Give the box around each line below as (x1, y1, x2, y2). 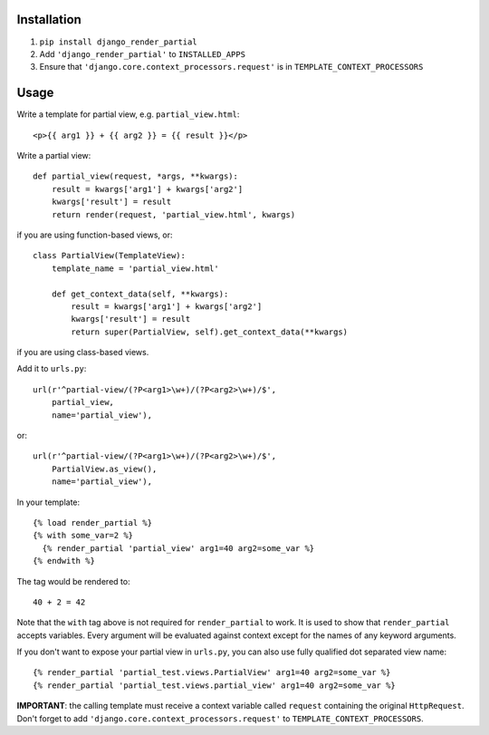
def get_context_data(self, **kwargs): (51, 288, 229, 299)
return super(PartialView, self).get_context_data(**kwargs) (71, 326, 349, 337)
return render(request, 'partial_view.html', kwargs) (51, 209, 296, 219)
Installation (16, 12, 81, 27)
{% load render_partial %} (33, 517, 153, 527)
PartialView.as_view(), (51, 463, 158, 474)
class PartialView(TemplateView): (33, 250, 186, 261)
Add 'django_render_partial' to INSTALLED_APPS (39, 48, 246, 59)
